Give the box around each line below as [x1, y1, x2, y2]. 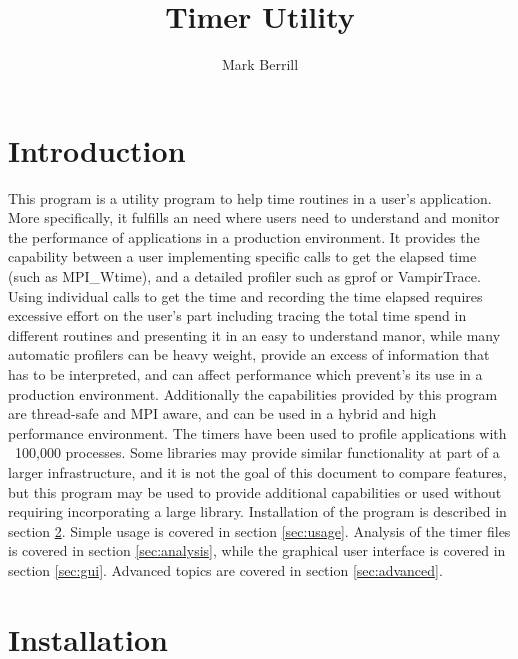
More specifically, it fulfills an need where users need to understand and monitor [8, 207, 500, 228]
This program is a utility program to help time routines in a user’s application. [8, 187, 492, 208]
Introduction [8, 129, 186, 170]
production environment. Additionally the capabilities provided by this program [8, 383, 498, 404]
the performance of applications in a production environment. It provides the [8, 226, 480, 247]
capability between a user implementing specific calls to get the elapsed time [8, 246, 477, 267]
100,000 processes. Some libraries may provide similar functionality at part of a [14, 442, 500, 463]
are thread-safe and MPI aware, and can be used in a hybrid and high [8, 403, 437, 424]
